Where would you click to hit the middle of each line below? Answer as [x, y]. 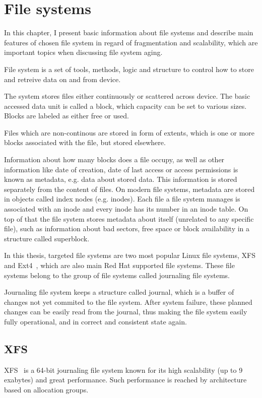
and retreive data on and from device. [62, 79]
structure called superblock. [47, 238]
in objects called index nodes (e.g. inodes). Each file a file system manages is [122, 199]
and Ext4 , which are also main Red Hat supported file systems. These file [119, 265]
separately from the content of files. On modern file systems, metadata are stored [129, 189]
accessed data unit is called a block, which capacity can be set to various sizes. [125, 106]
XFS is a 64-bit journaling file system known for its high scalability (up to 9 [123, 370]
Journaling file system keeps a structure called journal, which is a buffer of [119, 292]
